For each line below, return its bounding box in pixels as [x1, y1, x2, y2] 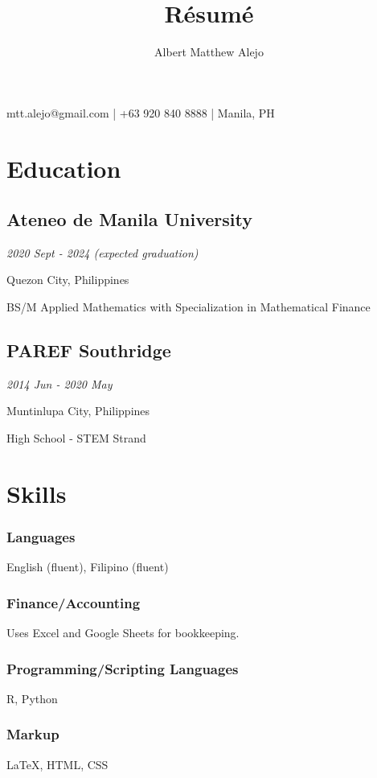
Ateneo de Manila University [6, 207, 252, 232]
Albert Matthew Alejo [154, 43, 264, 60]
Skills [6, 476, 67, 509]
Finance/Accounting [6, 592, 141, 612]
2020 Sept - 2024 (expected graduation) [6, 244, 199, 261]
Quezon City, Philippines [6, 271, 129, 288]
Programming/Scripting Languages [6, 658, 239, 678]
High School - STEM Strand [6, 430, 146, 447]
